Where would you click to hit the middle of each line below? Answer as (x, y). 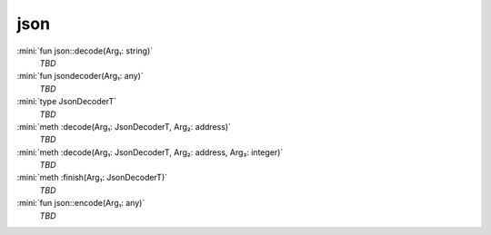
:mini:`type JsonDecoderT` (67, 102)
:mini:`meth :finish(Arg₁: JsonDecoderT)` (92, 178)
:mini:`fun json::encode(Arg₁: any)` (81, 203)
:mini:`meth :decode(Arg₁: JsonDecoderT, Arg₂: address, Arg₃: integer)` (150, 152)
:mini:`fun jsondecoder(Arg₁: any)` (80, 76)
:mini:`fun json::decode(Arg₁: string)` (85, 51)
